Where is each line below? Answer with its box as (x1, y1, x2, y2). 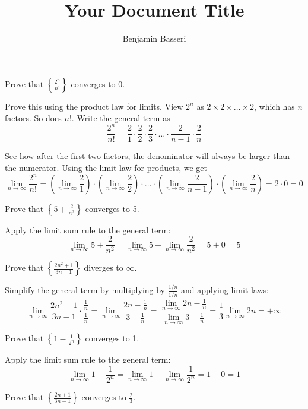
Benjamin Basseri (122, 32, 186, 45)
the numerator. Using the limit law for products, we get (5, 161, 207, 174)
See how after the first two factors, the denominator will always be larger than (5, 150, 290, 162)
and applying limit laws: (181, 284, 269, 296)
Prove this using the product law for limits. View (5, 100, 183, 112)
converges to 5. (85, 202, 139, 214)
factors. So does (5, 112, 62, 124)
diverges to (84, 261, 123, 274)
